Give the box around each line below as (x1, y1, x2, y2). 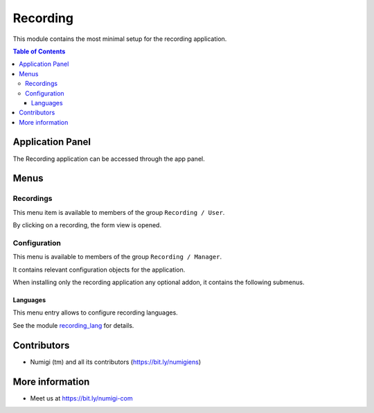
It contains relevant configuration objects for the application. (12, 265, 186, 274)
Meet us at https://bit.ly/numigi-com (30, 394, 133, 402)
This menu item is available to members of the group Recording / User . (12, 208, 225, 216)
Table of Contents (12, 47, 66, 55)
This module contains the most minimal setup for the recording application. (12, 35, 227, 43)
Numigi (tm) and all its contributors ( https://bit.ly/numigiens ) (30, 358, 202, 366)
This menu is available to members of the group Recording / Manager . (12, 253, 222, 261)
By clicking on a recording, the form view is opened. (12, 221, 162, 229)
